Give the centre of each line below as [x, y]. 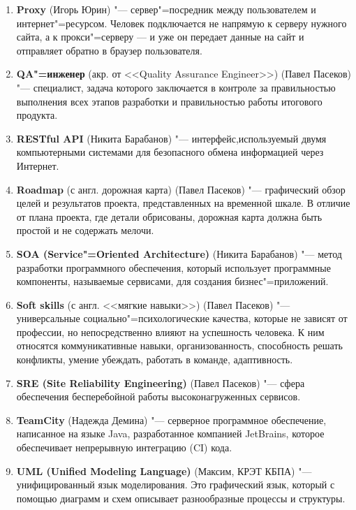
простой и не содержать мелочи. [85, 230]
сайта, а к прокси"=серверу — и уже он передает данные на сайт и [160, 37]
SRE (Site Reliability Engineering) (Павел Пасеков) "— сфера [161, 382]
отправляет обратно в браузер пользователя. [109, 50]
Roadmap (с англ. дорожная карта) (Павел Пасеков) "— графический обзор [181, 189]
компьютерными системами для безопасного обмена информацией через [170, 152]
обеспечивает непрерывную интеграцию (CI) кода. [124, 447]
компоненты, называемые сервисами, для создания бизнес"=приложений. [172, 281]
